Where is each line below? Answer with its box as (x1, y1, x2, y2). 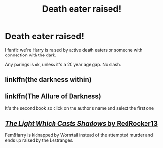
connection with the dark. (5, 52, 56, 58)
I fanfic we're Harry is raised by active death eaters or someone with (5, 47, 143, 53)
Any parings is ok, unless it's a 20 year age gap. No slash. (5, 61, 121, 67)
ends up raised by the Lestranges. (5, 137, 74, 143)
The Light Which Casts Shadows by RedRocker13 (5, 119, 158, 128)
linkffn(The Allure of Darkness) (5, 92, 101, 100)
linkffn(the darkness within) (5, 75, 91, 84)
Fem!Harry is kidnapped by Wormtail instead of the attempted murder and (5, 132, 153, 138)
